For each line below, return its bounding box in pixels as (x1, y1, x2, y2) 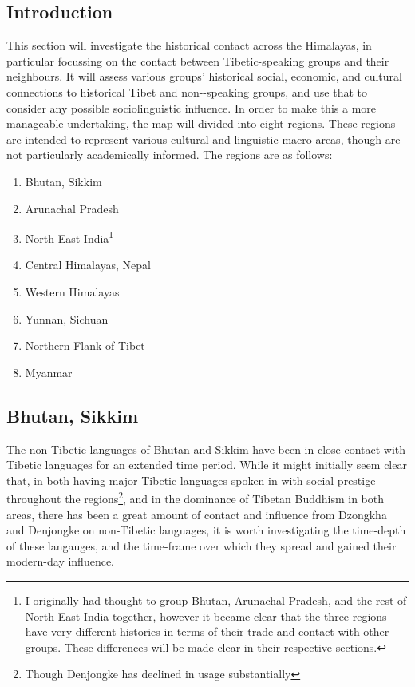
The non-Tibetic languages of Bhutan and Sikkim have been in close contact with (6, 440, 406, 457)
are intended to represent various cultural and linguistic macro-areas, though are (6, 130, 401, 147)
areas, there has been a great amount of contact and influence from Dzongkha (6, 506, 387, 522)
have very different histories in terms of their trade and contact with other (25, 623, 389, 640)
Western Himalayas (25, 283, 120, 300)
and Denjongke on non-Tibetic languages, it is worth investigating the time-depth (6, 522, 406, 538)
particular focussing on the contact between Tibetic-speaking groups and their (6, 52, 389, 69)
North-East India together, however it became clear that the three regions (25, 607, 387, 624)
